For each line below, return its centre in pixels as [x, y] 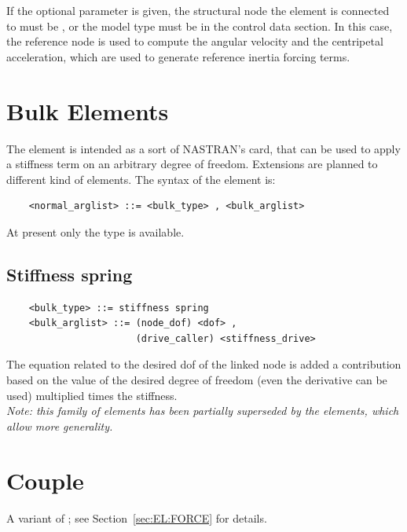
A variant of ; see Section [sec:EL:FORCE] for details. [137, 517]
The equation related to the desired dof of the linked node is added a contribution [204, 364]
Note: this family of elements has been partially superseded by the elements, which [203, 411]
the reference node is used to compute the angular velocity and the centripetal [195, 41]
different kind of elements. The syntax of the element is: [141, 179]
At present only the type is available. [95, 231]
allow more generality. [60, 426]
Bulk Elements [88, 110]
